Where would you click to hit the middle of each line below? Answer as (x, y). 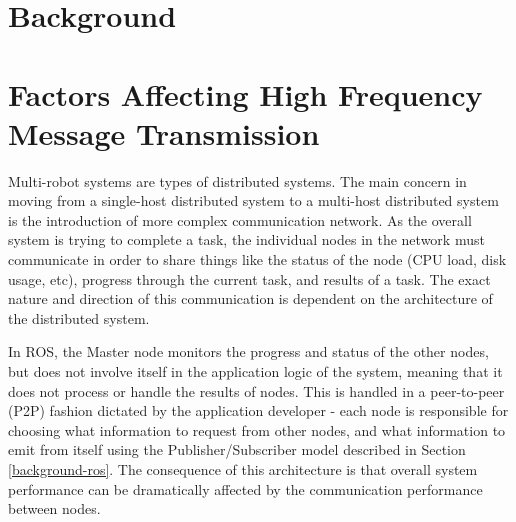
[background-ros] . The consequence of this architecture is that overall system (243, 469)
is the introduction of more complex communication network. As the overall (240, 219)
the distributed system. (79, 317)
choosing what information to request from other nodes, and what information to (257, 429)
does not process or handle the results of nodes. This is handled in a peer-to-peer (256, 390)
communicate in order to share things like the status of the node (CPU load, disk (257, 259)
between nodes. (54, 508)
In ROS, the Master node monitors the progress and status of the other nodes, (248, 351)
